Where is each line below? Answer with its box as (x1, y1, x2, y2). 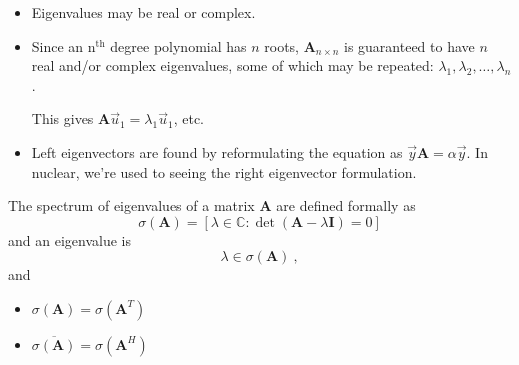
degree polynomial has (110, 35, 247, 56)
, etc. (173, 108, 204, 129)
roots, (264, 35, 300, 56)
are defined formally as (276, 195, 416, 216)
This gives (31, 108, 94, 129)
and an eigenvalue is (8, 229, 131, 250)
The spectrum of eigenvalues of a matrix (8, 195, 255, 216)
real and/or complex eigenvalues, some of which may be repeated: (31, 55, 434, 76)
